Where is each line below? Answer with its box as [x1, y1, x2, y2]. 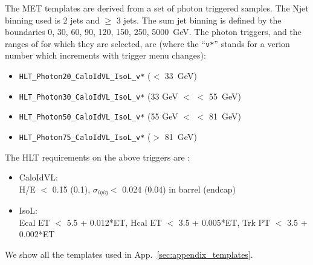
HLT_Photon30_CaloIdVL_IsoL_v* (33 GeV [19, 89, 178, 102]
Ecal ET [19, 216, 50, 228]
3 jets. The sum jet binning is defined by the [116, 13, 282, 26]
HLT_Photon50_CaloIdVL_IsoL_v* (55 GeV [19, 110, 178, 123]
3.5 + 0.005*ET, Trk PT [178, 216, 271, 228]
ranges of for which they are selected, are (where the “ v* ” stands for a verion [5, 37, 290, 49]
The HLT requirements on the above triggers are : [5, 150, 190, 163]
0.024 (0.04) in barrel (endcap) [122, 182, 236, 195]
